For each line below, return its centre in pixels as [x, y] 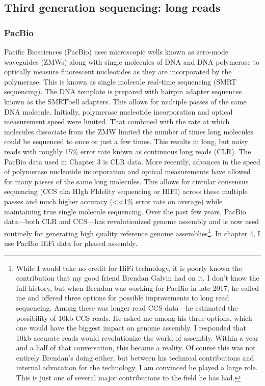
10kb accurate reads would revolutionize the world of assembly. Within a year [137, 337]
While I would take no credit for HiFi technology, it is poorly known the [129, 268]
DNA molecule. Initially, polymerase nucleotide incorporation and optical [118, 111]
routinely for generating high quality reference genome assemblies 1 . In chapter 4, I [132, 232]
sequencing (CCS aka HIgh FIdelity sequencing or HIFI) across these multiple [126, 191]
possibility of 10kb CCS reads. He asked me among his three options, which [134, 318]
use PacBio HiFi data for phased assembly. [71, 243]
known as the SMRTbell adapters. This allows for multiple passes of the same [125, 101]
